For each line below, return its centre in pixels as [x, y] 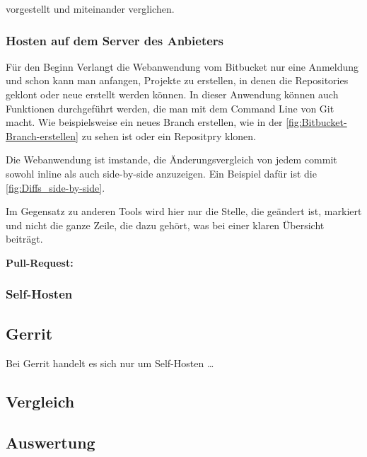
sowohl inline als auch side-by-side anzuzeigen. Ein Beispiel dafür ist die [161, 173]
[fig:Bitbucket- [316, 122]
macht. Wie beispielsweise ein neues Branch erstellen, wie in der [144, 122]
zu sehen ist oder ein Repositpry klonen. [169, 135]
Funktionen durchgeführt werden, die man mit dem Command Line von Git [170, 108]
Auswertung [51, 442]
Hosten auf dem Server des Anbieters [115, 40]
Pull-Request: [40, 262]
